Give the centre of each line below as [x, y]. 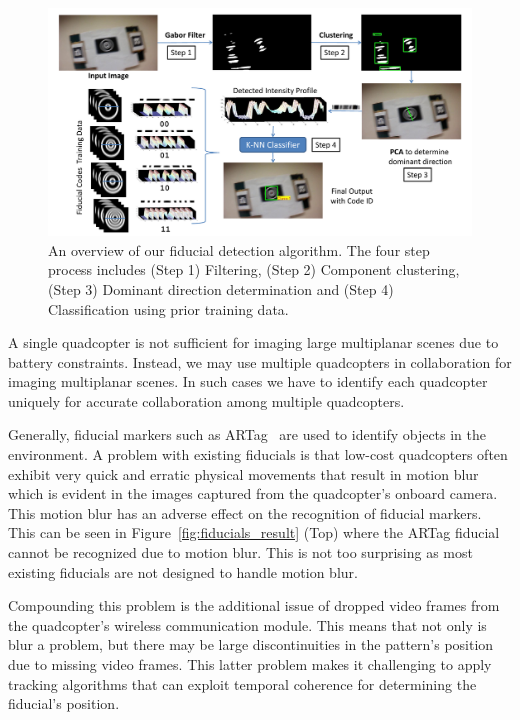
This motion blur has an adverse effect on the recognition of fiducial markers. [245, 512]
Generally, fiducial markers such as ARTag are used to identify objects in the [247, 434]
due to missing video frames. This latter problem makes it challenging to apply [250, 664]
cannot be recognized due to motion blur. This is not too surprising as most [240, 552]
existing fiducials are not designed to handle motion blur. [183, 571]
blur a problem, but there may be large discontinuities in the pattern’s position [251, 644]
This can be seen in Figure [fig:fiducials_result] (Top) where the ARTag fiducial [254, 532]
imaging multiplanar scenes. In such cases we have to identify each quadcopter [248, 381]
